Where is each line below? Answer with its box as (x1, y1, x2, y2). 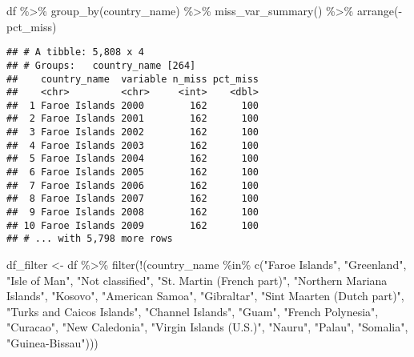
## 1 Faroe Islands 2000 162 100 (6, 99, 259, 111)
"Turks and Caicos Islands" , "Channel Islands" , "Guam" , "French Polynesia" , (6, 303, 379, 319)
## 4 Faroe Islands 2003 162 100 (6, 139, 259, 151)
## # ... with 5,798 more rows (6, 233, 173, 245)
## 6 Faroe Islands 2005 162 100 (6, 166, 259, 178)
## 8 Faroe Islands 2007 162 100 (6, 193, 259, 205)
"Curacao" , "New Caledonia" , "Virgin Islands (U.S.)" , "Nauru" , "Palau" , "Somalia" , (6, 319, 408, 335)
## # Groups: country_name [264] (6, 59, 196, 71)
